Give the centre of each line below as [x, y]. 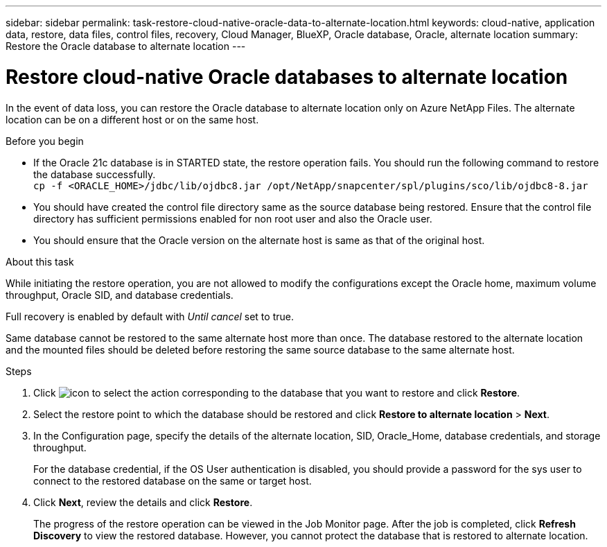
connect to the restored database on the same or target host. [173, 480]
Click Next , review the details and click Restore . [143, 502]
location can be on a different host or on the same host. [132, 119]
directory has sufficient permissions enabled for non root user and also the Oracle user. [233, 218]
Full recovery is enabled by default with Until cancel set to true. [150, 316]
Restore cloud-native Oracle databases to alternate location [287, 77]
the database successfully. [95, 174]
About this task [40, 261]
